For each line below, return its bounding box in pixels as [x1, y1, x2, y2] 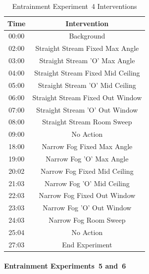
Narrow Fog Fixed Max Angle [42, 141, 133, 152]
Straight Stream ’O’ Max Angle [39, 55, 135, 66]
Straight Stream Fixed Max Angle [35, 43, 139, 53]
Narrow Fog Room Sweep [49, 215, 126, 225]
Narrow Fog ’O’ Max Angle [46, 153, 129, 163]
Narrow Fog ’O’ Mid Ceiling [44, 178, 130, 188]
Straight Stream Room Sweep [42, 117, 132, 127]
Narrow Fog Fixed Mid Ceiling [41, 165, 134, 176]
